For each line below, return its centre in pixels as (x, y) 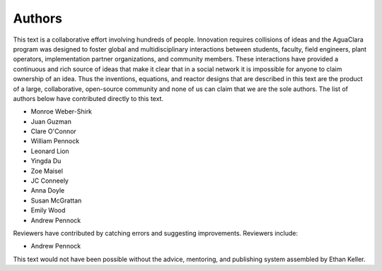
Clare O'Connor (54, 131)
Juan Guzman (51, 121)
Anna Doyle (48, 191)
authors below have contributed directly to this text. (88, 98)
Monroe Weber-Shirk (61, 112)
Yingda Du (46, 161)
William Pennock (55, 141)
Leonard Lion (50, 151)
